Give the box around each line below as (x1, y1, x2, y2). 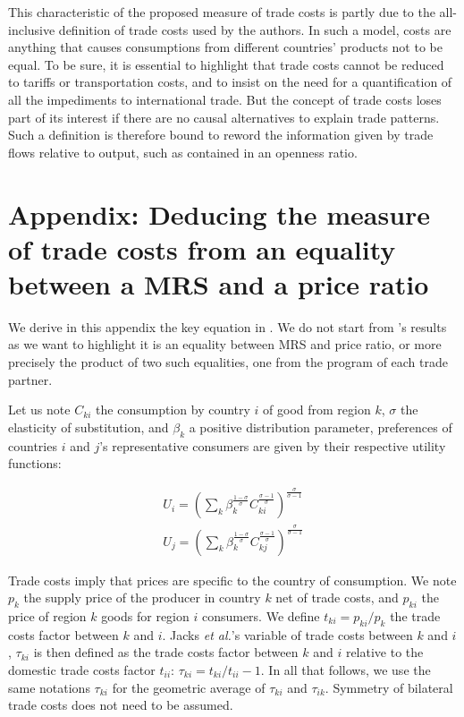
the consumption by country (96, 400, 250, 419)
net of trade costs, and (275, 588, 399, 607)
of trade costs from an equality (8, 230, 396, 267)
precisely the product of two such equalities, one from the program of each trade (8, 353, 448, 371)
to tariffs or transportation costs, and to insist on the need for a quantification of (8, 73, 452, 91)
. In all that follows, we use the (260, 660, 431, 679)
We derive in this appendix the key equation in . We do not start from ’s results (8, 317, 447, 336)
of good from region (263, 400, 371, 419)
